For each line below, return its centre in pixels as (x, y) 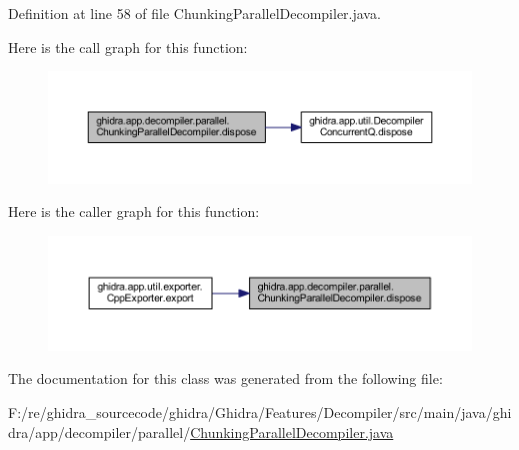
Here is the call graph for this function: (128, 46)
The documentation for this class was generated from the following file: (225, 378)
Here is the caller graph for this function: (134, 211)
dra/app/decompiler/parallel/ (99, 431)
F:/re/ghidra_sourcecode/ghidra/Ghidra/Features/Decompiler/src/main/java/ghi (260, 412)
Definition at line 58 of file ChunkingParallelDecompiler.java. (194, 13)
